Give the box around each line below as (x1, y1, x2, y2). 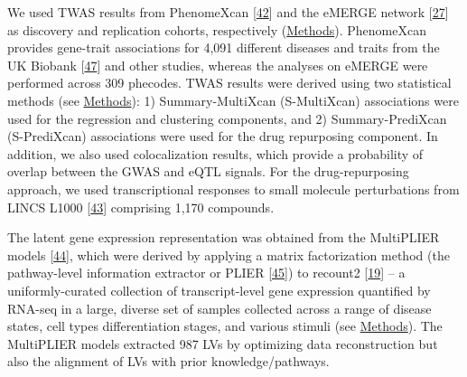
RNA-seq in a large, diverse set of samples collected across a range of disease (7, 298, 432, 317)
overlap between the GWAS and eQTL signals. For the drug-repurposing (7, 162, 409, 181)
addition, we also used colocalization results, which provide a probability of (7, 144, 424, 163)
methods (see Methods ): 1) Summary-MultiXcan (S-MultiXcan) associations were (7, 90, 459, 109)
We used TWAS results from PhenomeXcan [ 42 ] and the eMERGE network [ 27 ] (7, 3, 449, 21)
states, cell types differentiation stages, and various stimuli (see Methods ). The (7, 316, 443, 335)
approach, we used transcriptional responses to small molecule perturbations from (7, 179, 460, 198)
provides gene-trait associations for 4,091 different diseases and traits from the (7, 38, 440, 57)
